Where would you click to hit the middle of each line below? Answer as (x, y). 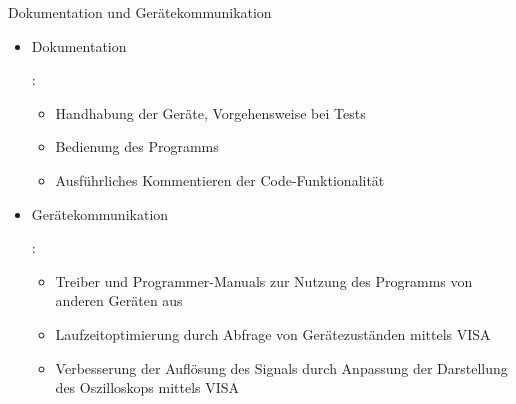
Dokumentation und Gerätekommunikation (140, 12)
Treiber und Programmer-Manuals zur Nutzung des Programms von (264, 280)
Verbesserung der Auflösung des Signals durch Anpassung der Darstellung (281, 367)
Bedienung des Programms (137, 146)
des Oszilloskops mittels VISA (147, 387)
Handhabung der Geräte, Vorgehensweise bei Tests (210, 112)
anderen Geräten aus (119, 300)
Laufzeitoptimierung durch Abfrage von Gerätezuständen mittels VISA (273, 333)
